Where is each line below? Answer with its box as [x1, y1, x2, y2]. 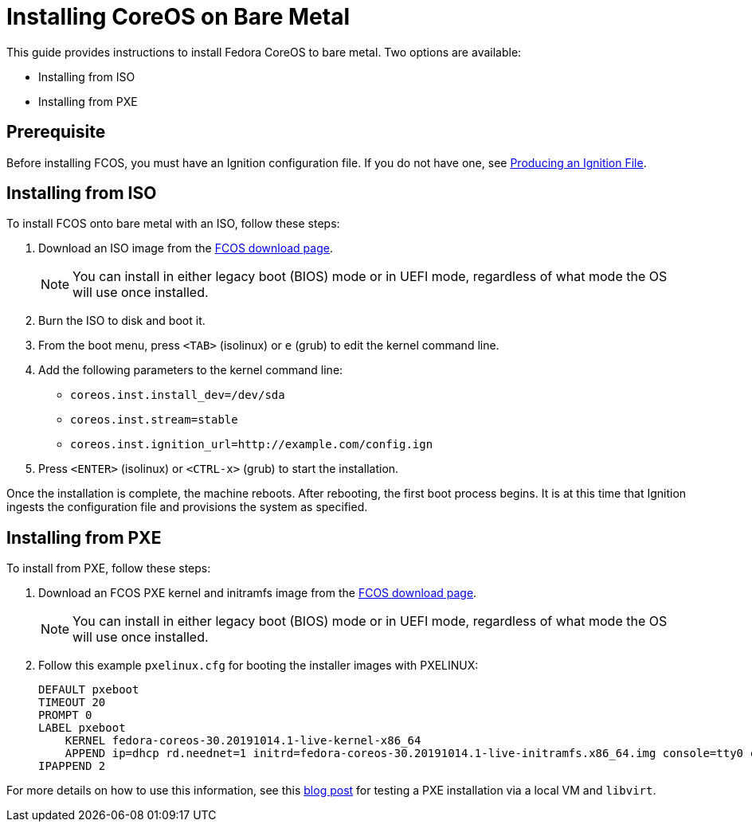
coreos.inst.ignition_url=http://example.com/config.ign [70, 438, 433, 451]
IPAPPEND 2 [38, 760, 106, 773]
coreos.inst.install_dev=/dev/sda [70, 389, 285, 402]
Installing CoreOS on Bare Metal [6, 3, 351, 30]
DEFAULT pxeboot [38, 683, 139, 697]
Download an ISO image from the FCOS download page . [38, 241, 333, 256]
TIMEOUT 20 [38, 696, 106, 709]
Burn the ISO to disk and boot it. [38, 314, 206, 328]
